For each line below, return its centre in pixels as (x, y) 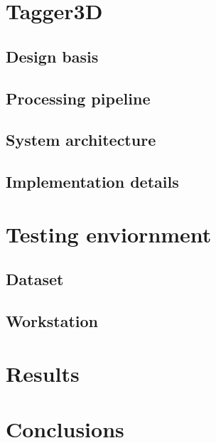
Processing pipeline (78, 98)
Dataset (35, 279)
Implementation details (92, 182)
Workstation (52, 321)
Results (43, 373)
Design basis (52, 56)
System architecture (81, 140)
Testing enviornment (109, 234)
